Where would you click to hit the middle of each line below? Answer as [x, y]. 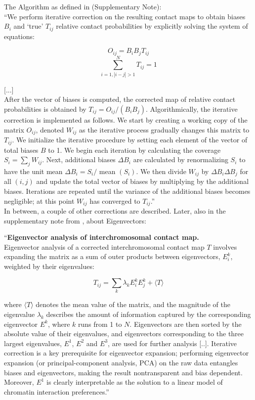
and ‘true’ [28, 26]
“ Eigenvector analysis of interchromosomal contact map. [102, 237]
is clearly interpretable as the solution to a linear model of [135, 382]
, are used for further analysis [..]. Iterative [172, 343]
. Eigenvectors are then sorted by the [186, 324]
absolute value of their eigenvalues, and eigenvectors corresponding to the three [124, 333]
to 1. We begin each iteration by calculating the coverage [134, 150]
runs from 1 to [100, 324]
